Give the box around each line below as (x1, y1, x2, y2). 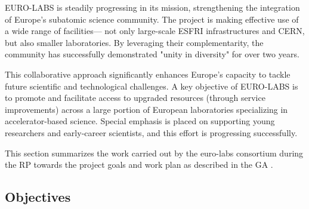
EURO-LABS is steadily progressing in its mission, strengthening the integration (5, 1, 300, 13)
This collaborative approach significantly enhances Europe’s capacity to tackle (5, 67, 291, 80)
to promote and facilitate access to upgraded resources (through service (5, 91, 265, 104)
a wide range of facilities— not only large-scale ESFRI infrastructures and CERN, (5, 24, 305, 37)
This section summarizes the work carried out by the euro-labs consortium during (5, 146, 304, 159)
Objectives (5, 188, 71, 206)
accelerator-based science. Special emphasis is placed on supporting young (5, 115, 275, 127)
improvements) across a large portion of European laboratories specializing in (5, 103, 288, 115)
